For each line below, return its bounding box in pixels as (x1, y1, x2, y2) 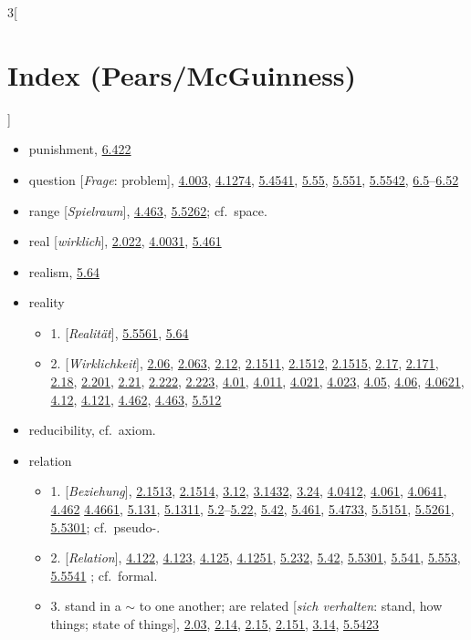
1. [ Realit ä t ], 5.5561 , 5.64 (50, 323, 189, 342)
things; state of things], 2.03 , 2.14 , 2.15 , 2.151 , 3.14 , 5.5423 (50, 614, 379, 633)
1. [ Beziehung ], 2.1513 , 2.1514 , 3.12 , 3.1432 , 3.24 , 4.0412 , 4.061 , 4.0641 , (50, 481, 447, 501)
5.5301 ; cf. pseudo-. (50, 517, 161, 536)
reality (28, 293, 65, 312)
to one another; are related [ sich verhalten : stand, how (139, 596, 443, 615)
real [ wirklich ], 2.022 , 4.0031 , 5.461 (28, 232, 222, 251)
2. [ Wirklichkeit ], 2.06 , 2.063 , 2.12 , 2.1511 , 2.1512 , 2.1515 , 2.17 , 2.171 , (50, 354, 439, 373)
